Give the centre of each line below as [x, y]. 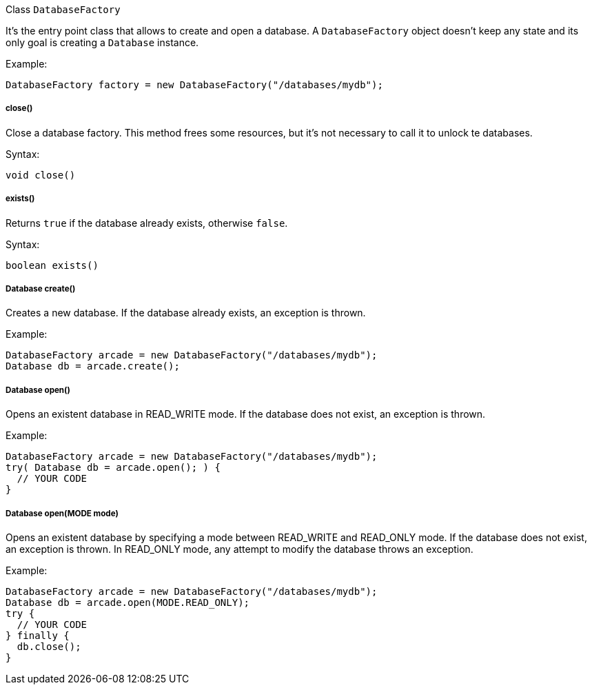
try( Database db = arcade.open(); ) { [113, 468]
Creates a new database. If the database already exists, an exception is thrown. [186, 313]
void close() [41, 175]
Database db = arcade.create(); [93, 366]
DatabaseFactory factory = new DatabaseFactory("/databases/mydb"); [194, 85]
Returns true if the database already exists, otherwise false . [147, 223]
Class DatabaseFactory [63, 9]
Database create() [41, 288]
